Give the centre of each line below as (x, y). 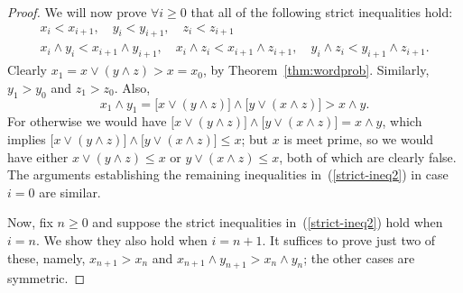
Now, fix (30, 222)
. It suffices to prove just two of (349, 240)
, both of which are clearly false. (368, 156)
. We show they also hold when (121, 240)
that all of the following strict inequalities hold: (322, 12)
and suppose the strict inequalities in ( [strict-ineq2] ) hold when (268, 222)
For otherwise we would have (87, 121)
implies (27, 139)
